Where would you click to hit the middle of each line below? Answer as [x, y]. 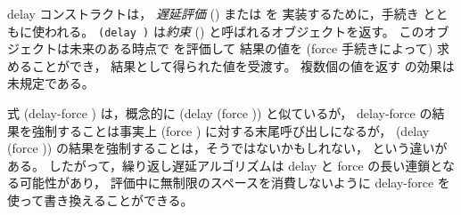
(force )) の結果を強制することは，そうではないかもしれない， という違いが [227, 148]
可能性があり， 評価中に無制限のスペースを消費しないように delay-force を [235, 183]
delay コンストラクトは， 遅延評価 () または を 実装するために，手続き [213, 13]
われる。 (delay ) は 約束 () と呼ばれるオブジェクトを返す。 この [234, 31]
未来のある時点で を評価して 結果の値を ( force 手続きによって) [251, 48]
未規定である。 [51, 83]
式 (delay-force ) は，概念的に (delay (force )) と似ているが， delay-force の [220, 113]
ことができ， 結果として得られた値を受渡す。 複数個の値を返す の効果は [243, 65]
